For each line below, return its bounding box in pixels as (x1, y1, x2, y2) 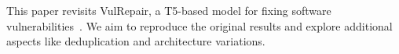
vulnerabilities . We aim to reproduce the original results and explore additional (6, 17, 393, 34)
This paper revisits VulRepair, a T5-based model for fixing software (6, 2, 331, 18)
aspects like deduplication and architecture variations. (6, 33, 265, 49)
